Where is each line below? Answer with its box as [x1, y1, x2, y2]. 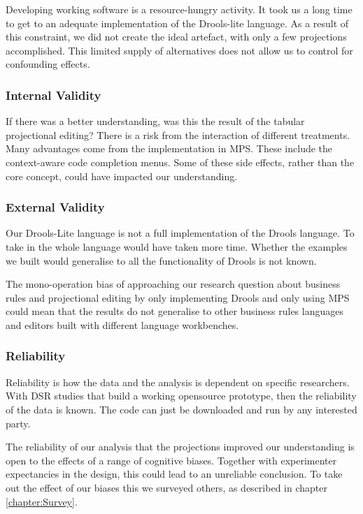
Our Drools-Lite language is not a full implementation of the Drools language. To [6, 226, 355, 240]
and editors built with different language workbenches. [6, 317, 239, 332]
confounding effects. [6, 57, 90, 71]
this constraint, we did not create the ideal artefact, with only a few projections [6, 29, 347, 44]
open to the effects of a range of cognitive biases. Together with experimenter [6, 453, 337, 467]
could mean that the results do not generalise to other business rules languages [6, 304, 343, 318]
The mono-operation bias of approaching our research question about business [6, 277, 341, 291]
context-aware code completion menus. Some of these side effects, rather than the [6, 154, 355, 169]
